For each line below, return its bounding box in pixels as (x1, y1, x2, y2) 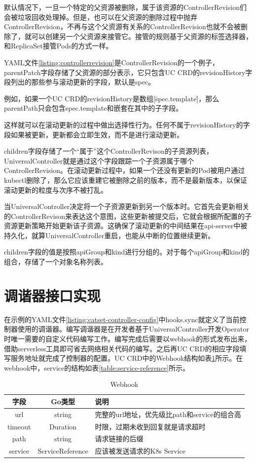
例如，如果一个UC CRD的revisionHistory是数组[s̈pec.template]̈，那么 (4, 93, 219, 103)
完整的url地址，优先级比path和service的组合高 (95, 409, 241, 419)
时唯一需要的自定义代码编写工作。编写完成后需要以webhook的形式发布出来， (4, 333, 252, 343)
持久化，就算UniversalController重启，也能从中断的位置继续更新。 (4, 230, 215, 240)
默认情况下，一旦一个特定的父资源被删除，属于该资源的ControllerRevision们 (4, 2, 247, 12)
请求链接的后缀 (95, 433, 144, 444)
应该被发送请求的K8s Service (95, 446, 185, 456)
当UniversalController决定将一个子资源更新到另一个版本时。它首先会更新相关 (4, 201, 250, 211)
